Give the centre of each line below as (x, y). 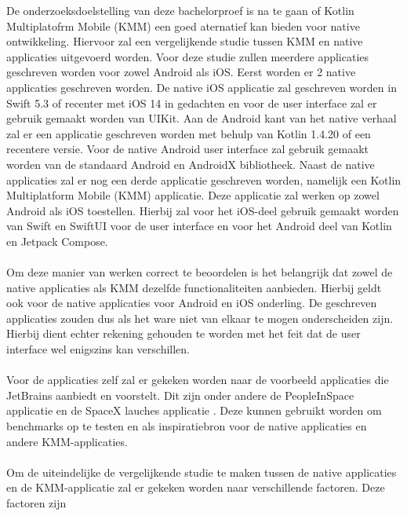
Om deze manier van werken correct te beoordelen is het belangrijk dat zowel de (200, 272)
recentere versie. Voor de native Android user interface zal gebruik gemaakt (188, 149)
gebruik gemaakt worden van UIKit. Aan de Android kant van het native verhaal (202, 118)
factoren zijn (36, 503)
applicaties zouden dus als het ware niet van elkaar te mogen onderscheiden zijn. (200, 318)
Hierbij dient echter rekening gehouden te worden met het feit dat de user (184, 333)
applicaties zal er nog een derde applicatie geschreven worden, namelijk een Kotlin (204, 179)
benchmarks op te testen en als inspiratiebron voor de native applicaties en (187, 426)
